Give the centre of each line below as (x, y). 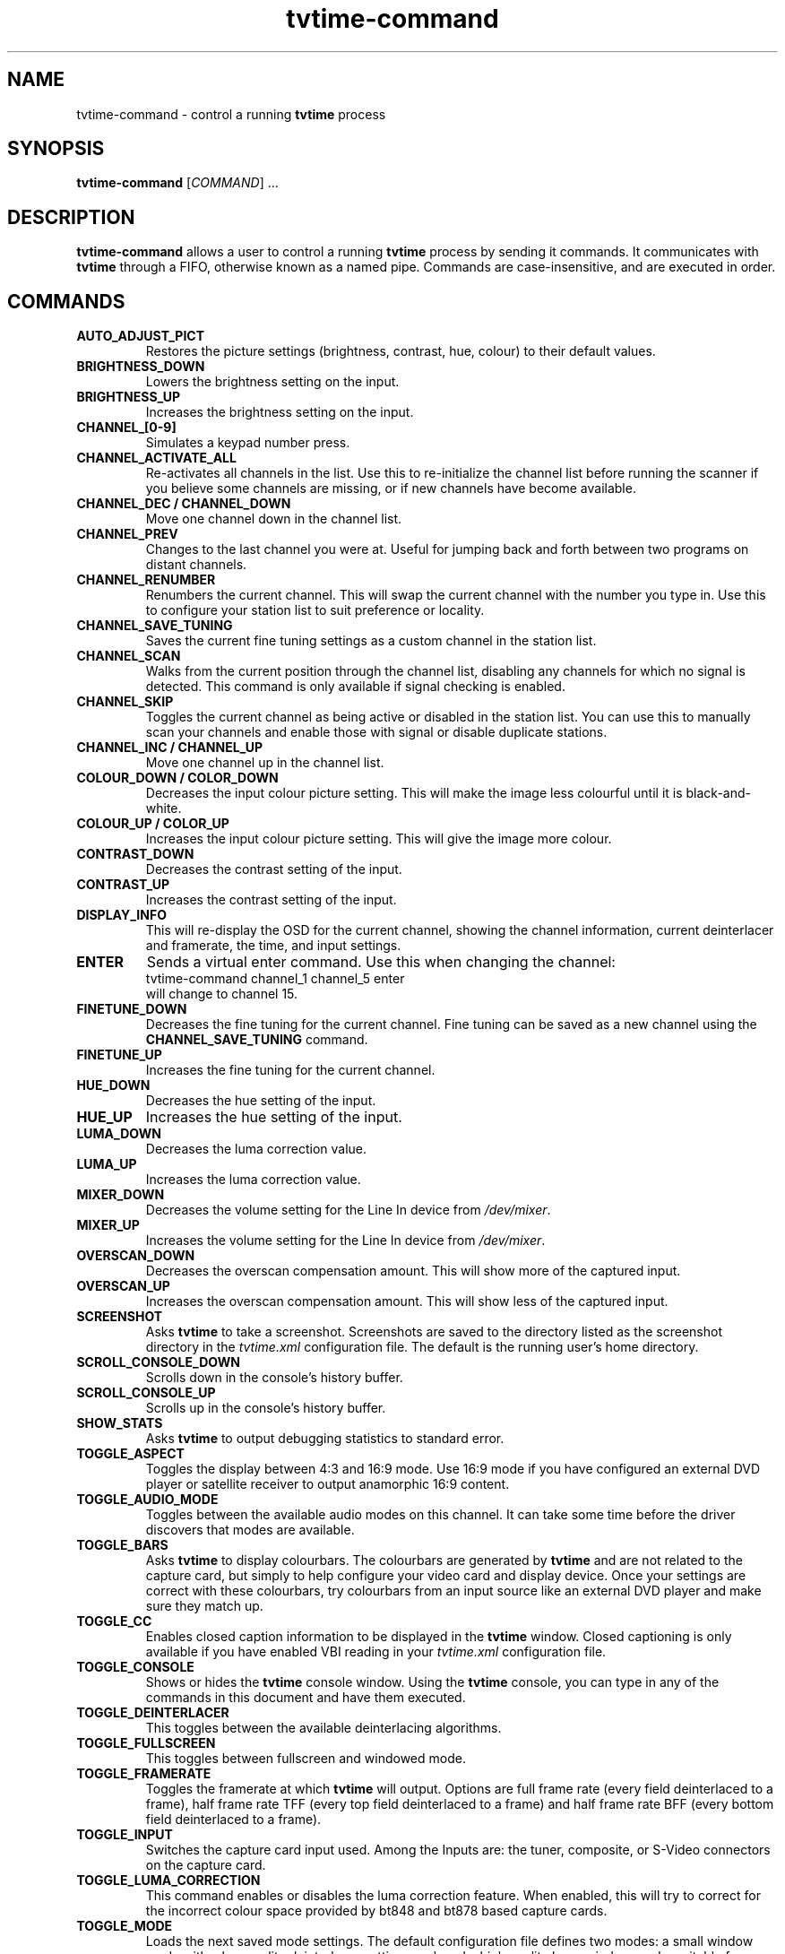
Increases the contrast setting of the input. (271, 900)
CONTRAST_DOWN (135, 854)
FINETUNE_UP (119, 1055)
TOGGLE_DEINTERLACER (153, 1713)
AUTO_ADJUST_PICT (141, 336)
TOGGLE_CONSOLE (135, 1667)
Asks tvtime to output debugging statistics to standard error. (325, 1439)
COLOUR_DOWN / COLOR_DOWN (177, 778)
